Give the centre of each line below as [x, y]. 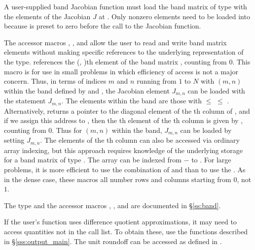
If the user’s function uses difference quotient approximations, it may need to [120, 222]
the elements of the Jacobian [47, 16]
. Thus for [67, 130]
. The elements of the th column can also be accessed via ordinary [140, 140]
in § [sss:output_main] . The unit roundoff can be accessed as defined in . [113, 241]
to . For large [211, 160]
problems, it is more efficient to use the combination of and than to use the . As [125, 169]
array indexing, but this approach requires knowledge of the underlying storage [123, 150]
